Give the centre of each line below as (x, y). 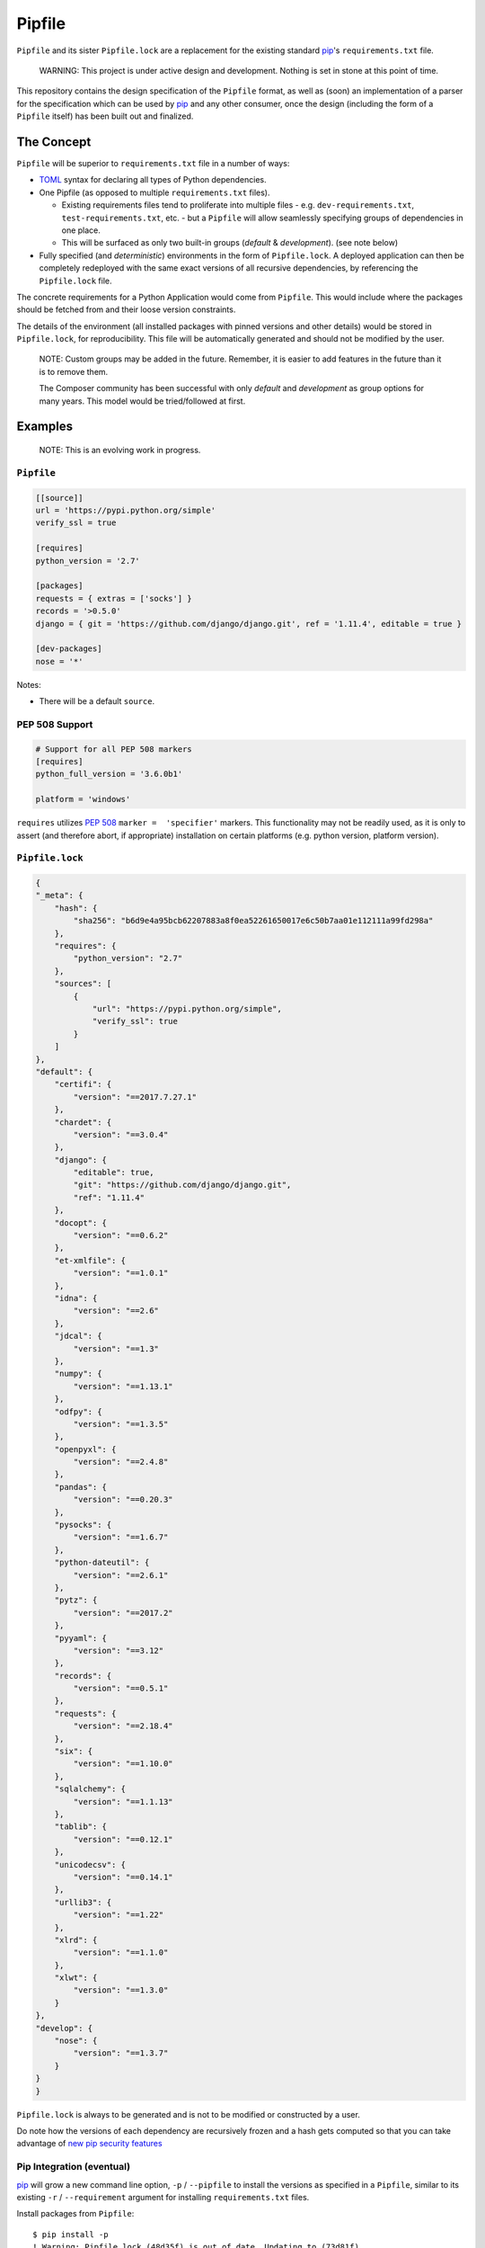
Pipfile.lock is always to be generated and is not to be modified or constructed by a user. (189, 2114)
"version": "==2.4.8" (121, 1462)
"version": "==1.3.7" (121, 2053)
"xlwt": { (76, 1978)
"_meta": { (59, 896)
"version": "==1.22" (119, 1915)
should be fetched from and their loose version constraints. (126, 309)
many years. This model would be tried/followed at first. (142, 401)
